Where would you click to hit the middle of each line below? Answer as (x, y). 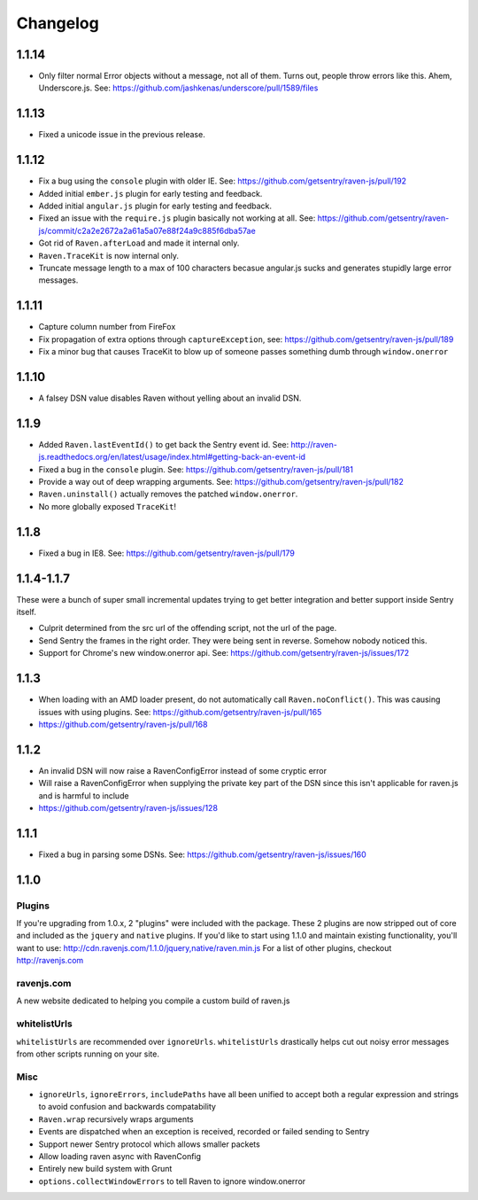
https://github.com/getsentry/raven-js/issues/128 (128, 807)
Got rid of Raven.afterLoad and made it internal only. (139, 243)
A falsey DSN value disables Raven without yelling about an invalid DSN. (170, 398)
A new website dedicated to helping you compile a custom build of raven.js (153, 1001)
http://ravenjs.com (50, 961)
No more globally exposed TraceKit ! (108, 506)
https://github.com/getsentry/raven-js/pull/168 (123, 724)
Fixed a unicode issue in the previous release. (122, 135)
